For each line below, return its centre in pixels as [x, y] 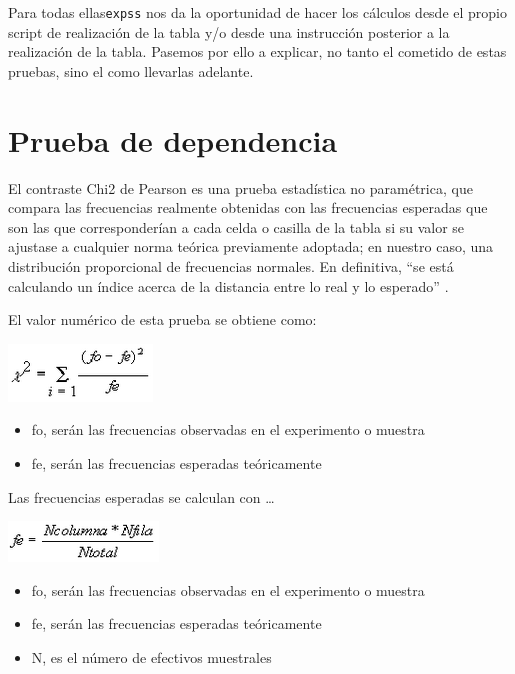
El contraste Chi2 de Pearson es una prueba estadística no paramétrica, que [240, 187]
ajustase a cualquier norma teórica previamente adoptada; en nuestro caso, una [251, 246]
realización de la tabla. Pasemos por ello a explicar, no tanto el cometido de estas [257, 51]
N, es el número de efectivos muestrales [151, 656]
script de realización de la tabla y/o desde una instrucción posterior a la [229, 31]
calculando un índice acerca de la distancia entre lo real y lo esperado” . [228, 285]
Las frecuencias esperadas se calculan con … [141, 496]
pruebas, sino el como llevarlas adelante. [131, 70]
